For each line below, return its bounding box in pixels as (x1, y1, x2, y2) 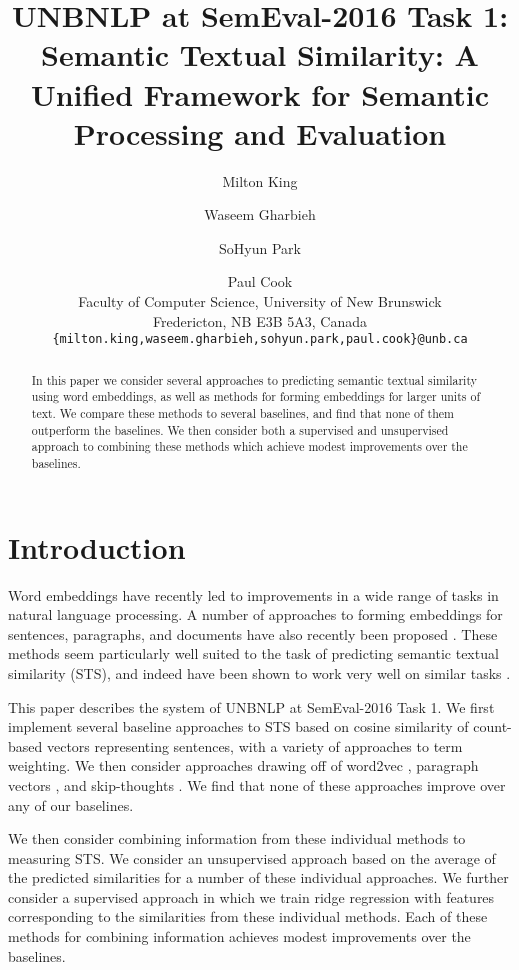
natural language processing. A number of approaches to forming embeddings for (8, 604, 503, 625)
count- (473, 716, 512, 737)
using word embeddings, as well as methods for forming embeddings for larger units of (31, 388, 481, 405)
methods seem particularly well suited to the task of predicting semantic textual (8, 643, 499, 664)
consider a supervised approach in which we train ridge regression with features (8, 886, 495, 907)
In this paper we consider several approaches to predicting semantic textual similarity (31, 371, 477, 388)
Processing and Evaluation (73, 112, 447, 153)
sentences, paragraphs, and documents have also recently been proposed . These (8, 623, 498, 644)
